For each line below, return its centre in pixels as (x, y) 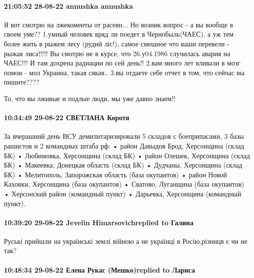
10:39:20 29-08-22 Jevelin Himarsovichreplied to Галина (99, 222)
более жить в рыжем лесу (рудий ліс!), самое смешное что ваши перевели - (117, 43)
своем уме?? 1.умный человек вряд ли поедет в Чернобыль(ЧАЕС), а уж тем (119, 34)
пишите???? (22, 82)
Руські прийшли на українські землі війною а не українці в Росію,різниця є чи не (126, 241)
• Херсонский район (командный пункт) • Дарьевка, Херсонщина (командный (123, 193)
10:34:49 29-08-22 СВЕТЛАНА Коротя (67, 118)
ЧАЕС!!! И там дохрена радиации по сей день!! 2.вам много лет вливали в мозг (122, 63)
